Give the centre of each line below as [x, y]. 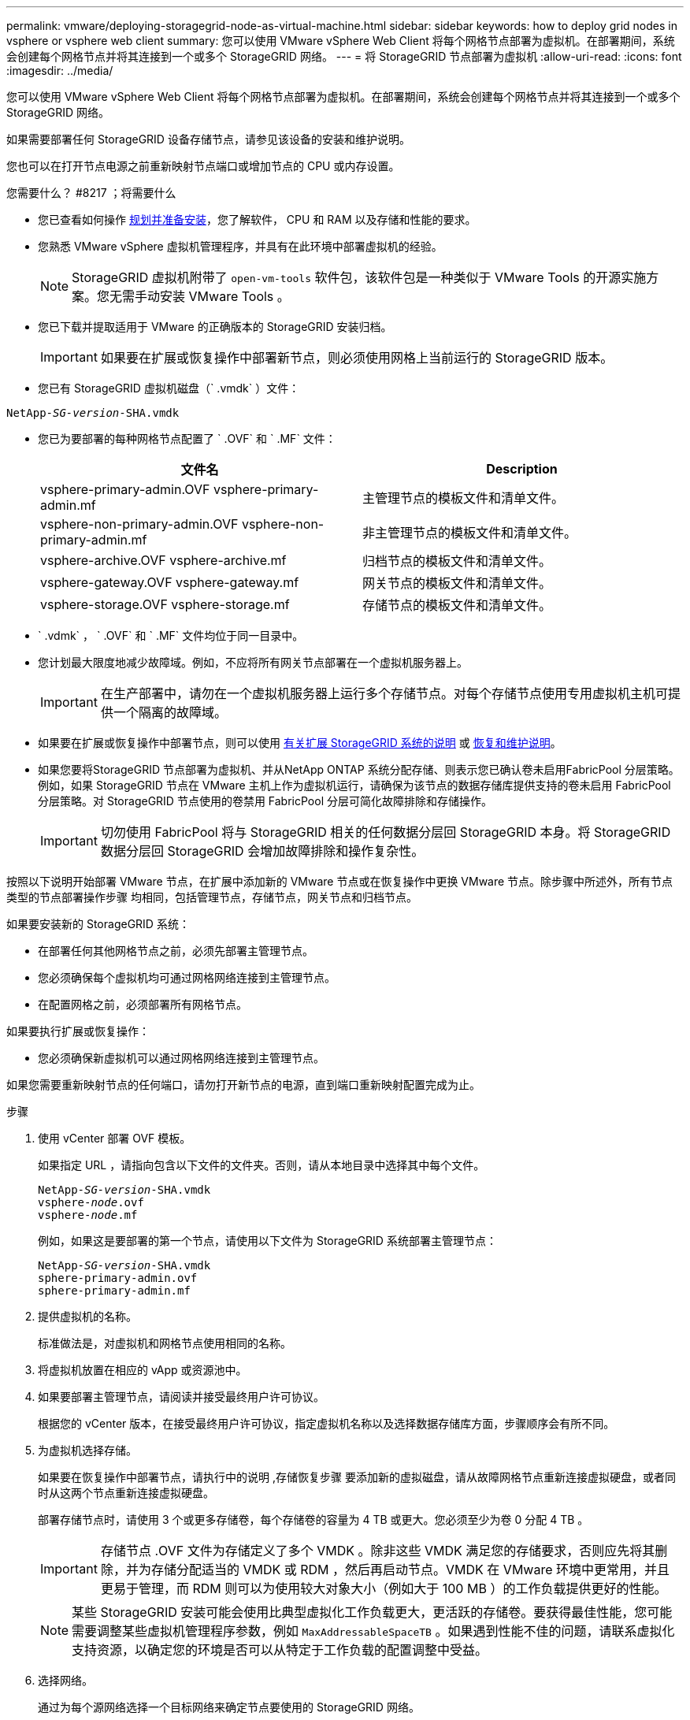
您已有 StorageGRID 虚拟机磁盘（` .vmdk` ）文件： [169, 388]
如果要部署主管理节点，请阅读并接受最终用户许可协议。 [181, 1397]
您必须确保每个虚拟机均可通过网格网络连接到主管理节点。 [187, 977]
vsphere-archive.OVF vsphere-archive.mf [163, 560]
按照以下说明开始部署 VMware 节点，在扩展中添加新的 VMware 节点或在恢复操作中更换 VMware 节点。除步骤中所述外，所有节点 [340, 881]
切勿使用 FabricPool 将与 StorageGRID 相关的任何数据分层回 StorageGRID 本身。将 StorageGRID [386, 832]
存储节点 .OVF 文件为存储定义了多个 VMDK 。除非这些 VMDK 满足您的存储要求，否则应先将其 [378, 1551]
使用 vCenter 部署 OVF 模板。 [115, 1138]
